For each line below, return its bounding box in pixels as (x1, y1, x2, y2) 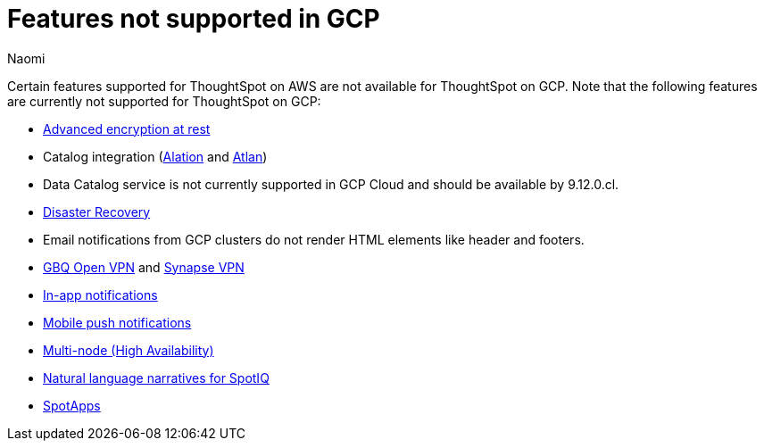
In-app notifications (43, 286, 158, 303)
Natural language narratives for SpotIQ (43, 369, 270, 386)
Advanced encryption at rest (43, 120, 211, 137)
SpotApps (43, 397, 101, 413)
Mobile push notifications (43, 314, 192, 330)
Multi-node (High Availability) (43, 342, 214, 358)
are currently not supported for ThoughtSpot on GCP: (7, 93, 321, 109)
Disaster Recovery (43, 203, 151, 220)
